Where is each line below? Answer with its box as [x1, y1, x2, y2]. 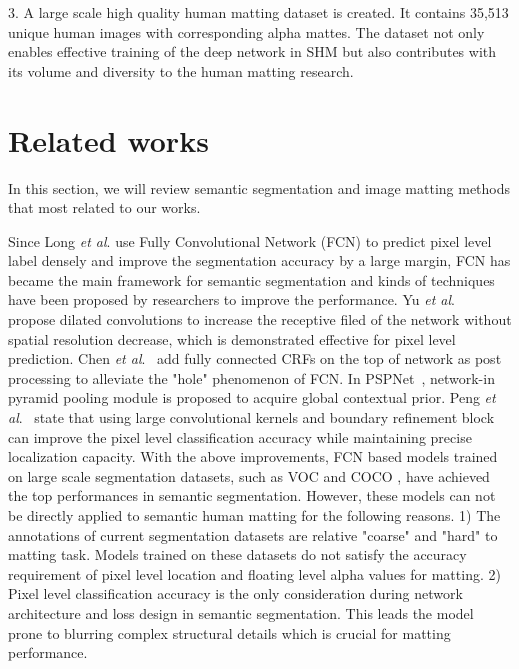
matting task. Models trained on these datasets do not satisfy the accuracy [8, 544, 467, 565]
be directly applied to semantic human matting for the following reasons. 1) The [8, 505, 501, 525]
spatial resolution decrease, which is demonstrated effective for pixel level [8, 328, 456, 349]
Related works [8, 119, 209, 160]
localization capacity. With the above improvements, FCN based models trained [8, 446, 498, 467]
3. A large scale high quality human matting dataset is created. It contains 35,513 [8, 2, 509, 22]
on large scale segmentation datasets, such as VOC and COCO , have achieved [8, 465, 490, 486]
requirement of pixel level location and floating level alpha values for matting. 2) [8, 563, 501, 584]
